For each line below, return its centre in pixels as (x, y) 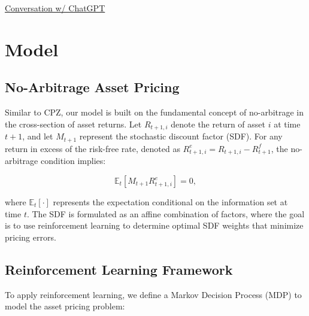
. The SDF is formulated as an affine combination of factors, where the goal (166, 213)
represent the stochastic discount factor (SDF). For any (181, 136)
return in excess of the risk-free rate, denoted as (93, 148)
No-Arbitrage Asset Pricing (92, 87)
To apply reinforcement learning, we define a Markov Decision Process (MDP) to (153, 294)
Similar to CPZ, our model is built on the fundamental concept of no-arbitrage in (154, 112)
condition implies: (73, 161)
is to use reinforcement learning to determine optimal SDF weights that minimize (154, 225)
